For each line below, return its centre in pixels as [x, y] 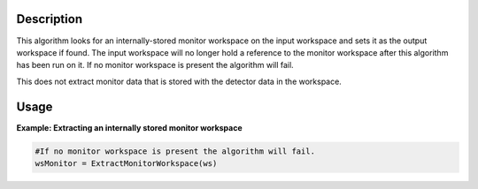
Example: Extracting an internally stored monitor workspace [129, 127]
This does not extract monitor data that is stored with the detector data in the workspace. [179, 81]
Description [50, 19]
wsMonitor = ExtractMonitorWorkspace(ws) [126, 163]
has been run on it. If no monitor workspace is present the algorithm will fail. [155, 65]
